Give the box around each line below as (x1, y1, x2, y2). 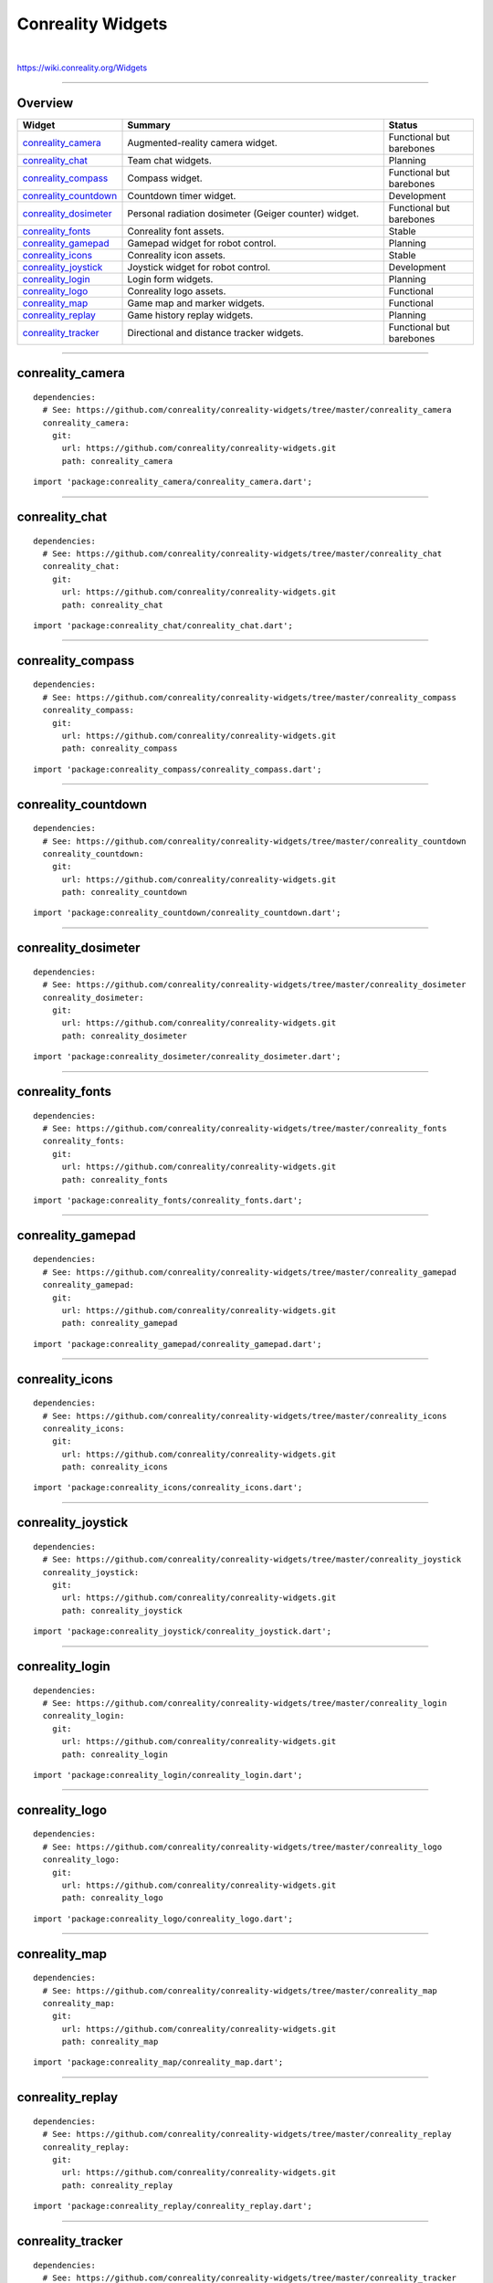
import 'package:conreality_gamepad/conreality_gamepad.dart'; (33, 1339, 322, 1349)
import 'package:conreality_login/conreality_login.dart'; (33, 1770, 303, 1780)
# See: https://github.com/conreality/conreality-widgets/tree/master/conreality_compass (42, 692, 456, 702)
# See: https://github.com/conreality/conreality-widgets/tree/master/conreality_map (42, 1985, 438, 1995)
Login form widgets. (127, 272, 214, 285)
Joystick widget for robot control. (127, 260, 271, 273)
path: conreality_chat (61, 599, 163, 610)
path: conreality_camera (61, 456, 173, 466)
